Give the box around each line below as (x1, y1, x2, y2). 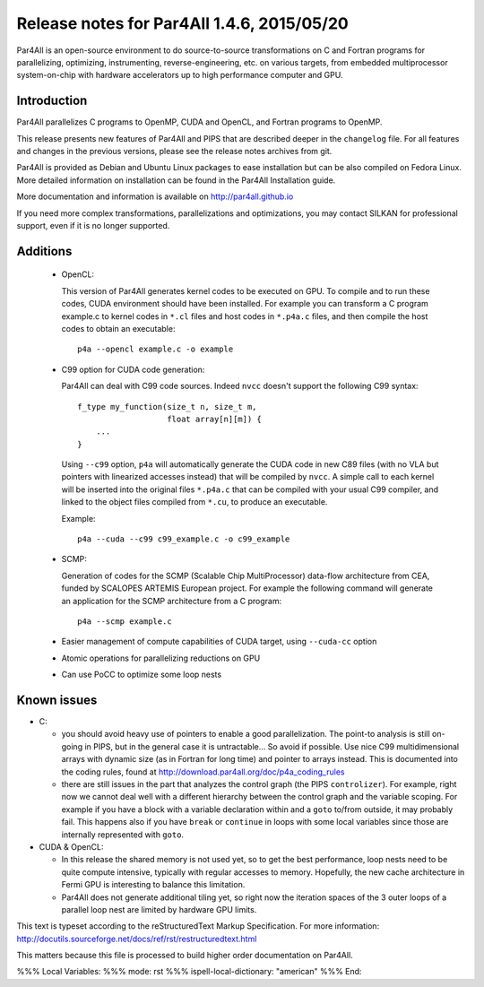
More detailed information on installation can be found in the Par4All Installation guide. (16, 175, 336, 186)
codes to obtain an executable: (61, 323, 176, 333)
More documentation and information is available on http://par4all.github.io (16, 191, 294, 202)
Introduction (16, 93, 88, 108)
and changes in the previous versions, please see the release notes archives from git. (16, 146, 333, 157)
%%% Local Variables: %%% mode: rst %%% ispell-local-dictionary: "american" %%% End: (16, 966, 362, 977)
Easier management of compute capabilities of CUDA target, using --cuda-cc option (61, 636, 377, 647)
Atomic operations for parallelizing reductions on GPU (61, 653, 261, 663)
